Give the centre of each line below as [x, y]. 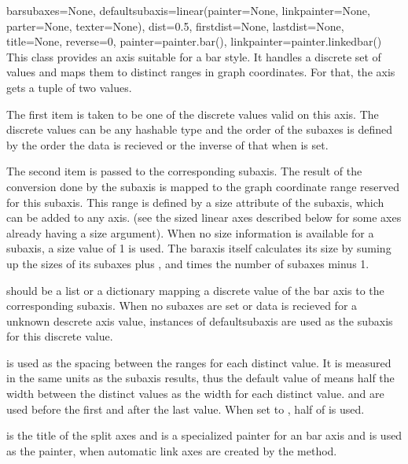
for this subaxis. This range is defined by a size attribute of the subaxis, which [195, 202]
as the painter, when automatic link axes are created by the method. [172, 450]
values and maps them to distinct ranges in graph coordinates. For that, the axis [201, 72]
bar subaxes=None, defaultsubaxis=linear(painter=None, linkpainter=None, [188, 10]
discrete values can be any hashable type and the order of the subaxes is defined [199, 129]
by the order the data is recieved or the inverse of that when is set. [167, 144]
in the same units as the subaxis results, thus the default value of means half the [200, 378]
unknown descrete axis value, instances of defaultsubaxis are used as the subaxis [200, 320]
